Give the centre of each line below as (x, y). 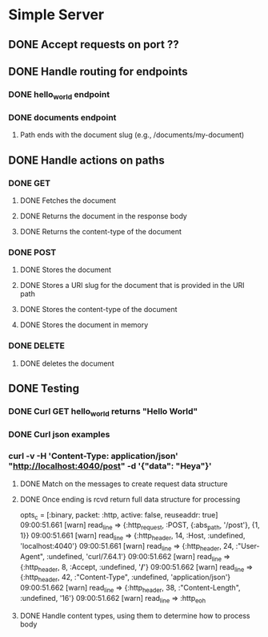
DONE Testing (44, 389)
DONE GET (29, 183)
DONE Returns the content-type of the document (101, 232)
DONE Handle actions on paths (87, 160)
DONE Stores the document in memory (84, 325)
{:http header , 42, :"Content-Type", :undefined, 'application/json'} (125, 578)
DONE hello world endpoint (59, 95)
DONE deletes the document (67, 363)
